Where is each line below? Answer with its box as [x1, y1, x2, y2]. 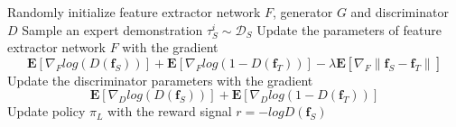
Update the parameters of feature [256, 20, 442, 39]
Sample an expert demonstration [22, 20, 203, 39]
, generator [273, 3, 333, 21]
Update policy [7, 102, 86, 121]
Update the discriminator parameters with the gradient [7, 70, 313, 89]
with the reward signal [107, 102, 232, 121]
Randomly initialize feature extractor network [7, 3, 261, 21]
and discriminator [350, 3, 449, 21]
